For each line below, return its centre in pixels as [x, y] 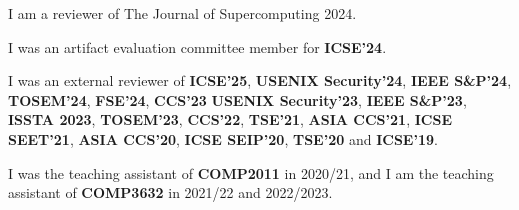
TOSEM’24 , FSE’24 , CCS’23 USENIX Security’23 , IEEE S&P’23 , [237, 99]
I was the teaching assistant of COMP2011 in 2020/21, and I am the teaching [251, 172]
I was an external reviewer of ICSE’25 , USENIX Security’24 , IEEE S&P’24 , [260, 80]
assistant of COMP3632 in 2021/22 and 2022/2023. [170, 192]
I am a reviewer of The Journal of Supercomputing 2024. [182, 13]
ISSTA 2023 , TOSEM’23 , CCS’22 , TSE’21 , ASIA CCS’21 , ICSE [230, 119]
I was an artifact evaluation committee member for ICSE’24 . [197, 46]
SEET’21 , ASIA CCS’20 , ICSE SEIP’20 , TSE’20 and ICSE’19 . [223, 138]
